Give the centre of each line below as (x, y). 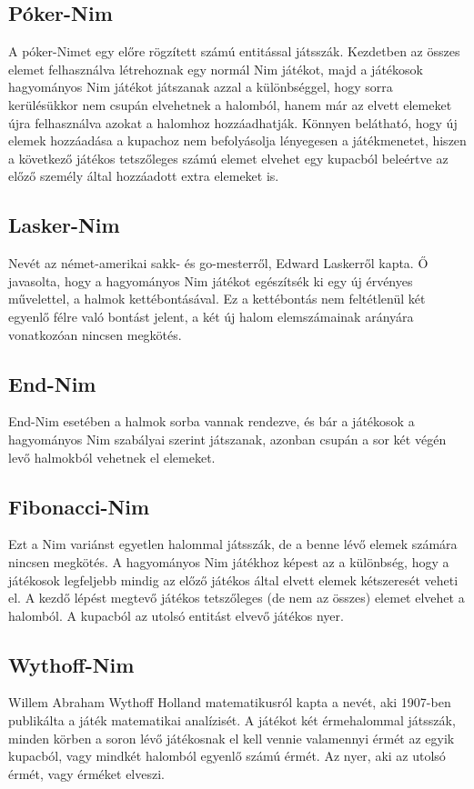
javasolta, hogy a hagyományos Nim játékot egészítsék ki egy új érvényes (211, 280)
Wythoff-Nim (71, 664)
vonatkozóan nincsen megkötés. (95, 334)
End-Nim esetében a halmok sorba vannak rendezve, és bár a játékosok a (212, 421)
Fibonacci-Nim (79, 506)
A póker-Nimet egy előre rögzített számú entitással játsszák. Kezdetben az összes (234, 51)
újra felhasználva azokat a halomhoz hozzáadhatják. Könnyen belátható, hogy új (233, 122)
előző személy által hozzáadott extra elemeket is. (144, 176)
